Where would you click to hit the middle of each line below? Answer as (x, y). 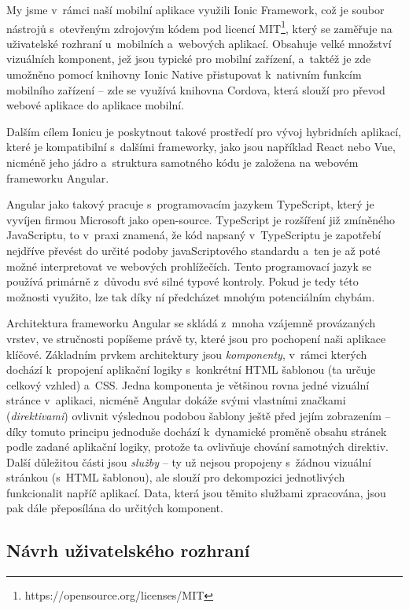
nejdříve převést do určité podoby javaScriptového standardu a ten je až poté (193, 250)
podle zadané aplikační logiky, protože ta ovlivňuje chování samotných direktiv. (197, 447)
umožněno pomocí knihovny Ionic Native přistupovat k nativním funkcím (184, 74)
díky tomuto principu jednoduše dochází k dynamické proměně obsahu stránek (197, 431)
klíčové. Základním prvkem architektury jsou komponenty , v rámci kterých (187, 354)
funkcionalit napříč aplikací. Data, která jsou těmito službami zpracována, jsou (196, 492)
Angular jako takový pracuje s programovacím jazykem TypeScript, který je (190, 204)
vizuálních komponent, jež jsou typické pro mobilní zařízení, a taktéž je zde (189, 59)
